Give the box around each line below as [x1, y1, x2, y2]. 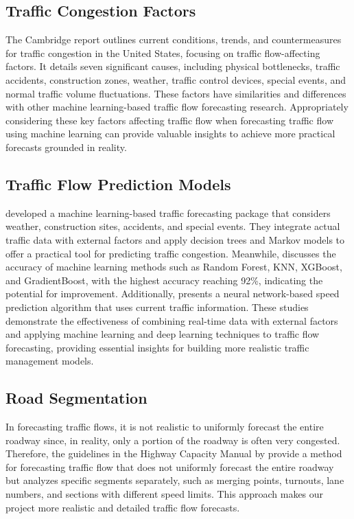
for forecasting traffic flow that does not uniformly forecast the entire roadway [5, 459, 334, 474]
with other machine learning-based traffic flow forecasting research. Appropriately [5, 100, 349, 114]
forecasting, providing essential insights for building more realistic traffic [5, 340, 309, 354]
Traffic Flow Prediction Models [5, 173, 231, 194]
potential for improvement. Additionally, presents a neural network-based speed [5, 286, 340, 301]
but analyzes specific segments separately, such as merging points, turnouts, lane [5, 473, 344, 487]
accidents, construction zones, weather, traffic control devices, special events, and [5, 72, 346, 86]
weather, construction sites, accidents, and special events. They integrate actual [5, 219, 340, 233]
